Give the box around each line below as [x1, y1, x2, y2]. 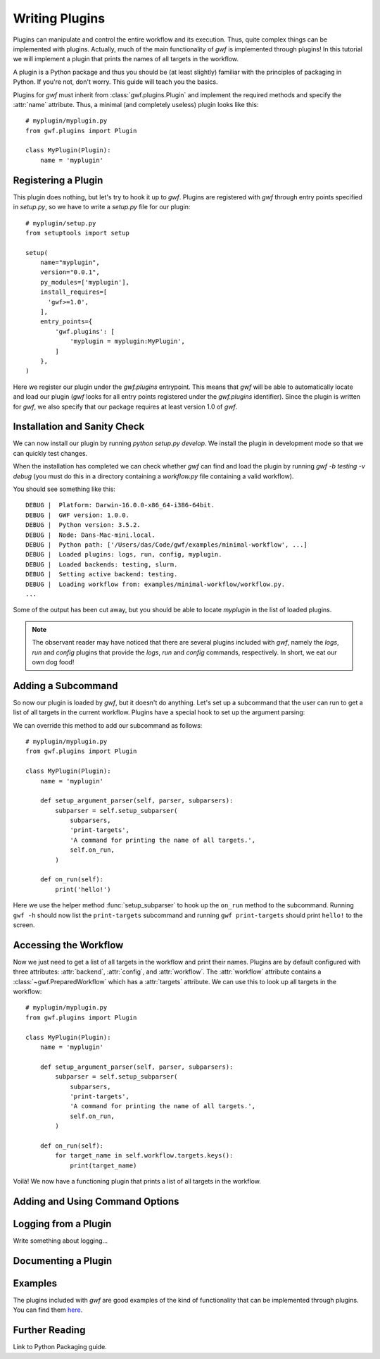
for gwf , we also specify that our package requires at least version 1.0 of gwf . [13, 402, 238, 411]
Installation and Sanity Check [13, 421, 145, 433]
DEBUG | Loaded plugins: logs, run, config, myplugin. [25, 550, 222, 559]
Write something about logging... [13, 1236, 108, 1245]
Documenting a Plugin [13, 1255, 113, 1267]
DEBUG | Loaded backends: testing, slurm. [25, 560, 178, 569]
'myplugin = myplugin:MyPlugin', [70, 337, 186, 345]
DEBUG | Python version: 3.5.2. [25, 521, 141, 529]
